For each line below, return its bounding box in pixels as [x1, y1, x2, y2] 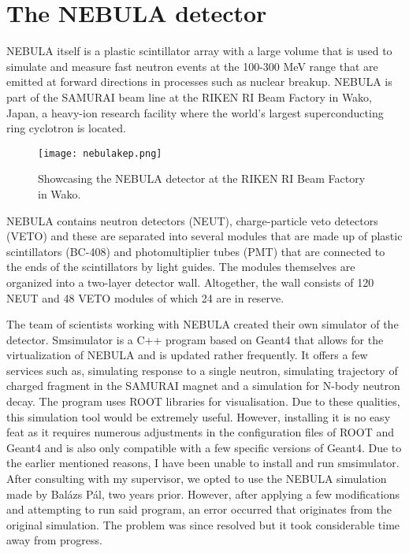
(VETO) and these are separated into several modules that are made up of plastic [6, 228, 403, 244]
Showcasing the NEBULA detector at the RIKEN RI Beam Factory [38, 170, 366, 187]
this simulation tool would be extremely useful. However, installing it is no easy [6, 408, 391, 425]
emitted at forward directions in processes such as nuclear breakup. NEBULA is [6, 73, 392, 90]
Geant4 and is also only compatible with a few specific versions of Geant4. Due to [6, 439, 402, 455]
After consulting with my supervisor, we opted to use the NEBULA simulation [6, 470, 387, 487]
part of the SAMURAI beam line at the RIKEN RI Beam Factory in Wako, [6, 88, 373, 105]
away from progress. [6, 532, 102, 548]
